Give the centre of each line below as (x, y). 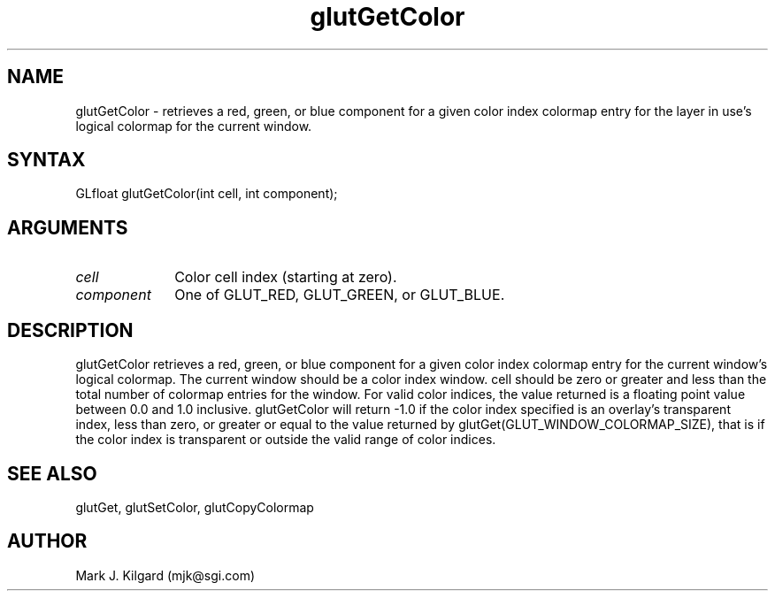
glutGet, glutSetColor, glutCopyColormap (195, 507)
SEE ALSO (52, 473)
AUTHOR (47, 541)
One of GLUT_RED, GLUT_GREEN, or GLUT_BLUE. (340, 295)
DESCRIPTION (70, 330)
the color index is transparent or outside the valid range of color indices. (286, 440)
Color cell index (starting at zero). (286, 277)
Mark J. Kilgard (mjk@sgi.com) (165, 575)
